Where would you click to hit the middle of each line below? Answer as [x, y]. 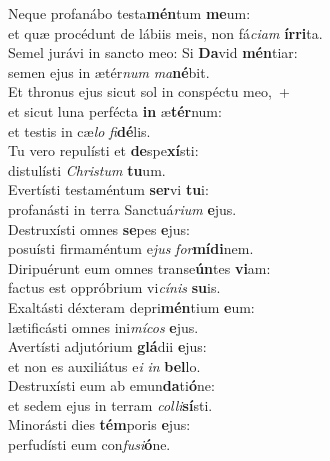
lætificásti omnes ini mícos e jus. [103, 326]
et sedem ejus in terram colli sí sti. [110, 404]
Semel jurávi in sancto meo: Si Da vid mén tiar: [153, 52]
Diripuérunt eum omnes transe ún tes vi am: [139, 267]
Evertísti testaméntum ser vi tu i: [108, 189]
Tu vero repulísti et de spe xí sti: [103, 150]
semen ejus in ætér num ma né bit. [109, 71]
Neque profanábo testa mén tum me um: [129, 13]
